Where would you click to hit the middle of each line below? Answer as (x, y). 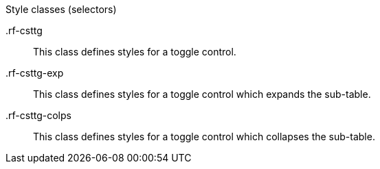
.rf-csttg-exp (35, 73)
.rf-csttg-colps (38, 115)
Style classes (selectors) (61, 9)
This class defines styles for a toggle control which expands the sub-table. (202, 94)
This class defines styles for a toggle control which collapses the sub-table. (204, 136)
